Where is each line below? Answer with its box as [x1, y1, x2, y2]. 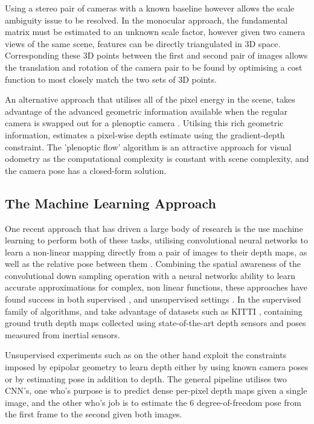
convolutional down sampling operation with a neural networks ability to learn [5, 269, 296, 281]
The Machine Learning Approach [5, 193, 216, 212]
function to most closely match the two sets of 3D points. [5, 72, 217, 85]
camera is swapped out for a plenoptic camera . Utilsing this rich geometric [5, 117, 284, 129]
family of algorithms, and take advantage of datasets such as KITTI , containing [5, 304, 303, 317]
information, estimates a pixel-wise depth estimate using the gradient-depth [5, 128, 285, 141]
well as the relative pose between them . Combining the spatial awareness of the [5, 257, 301, 270]
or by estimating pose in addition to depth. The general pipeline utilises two [5, 372, 287, 385]
